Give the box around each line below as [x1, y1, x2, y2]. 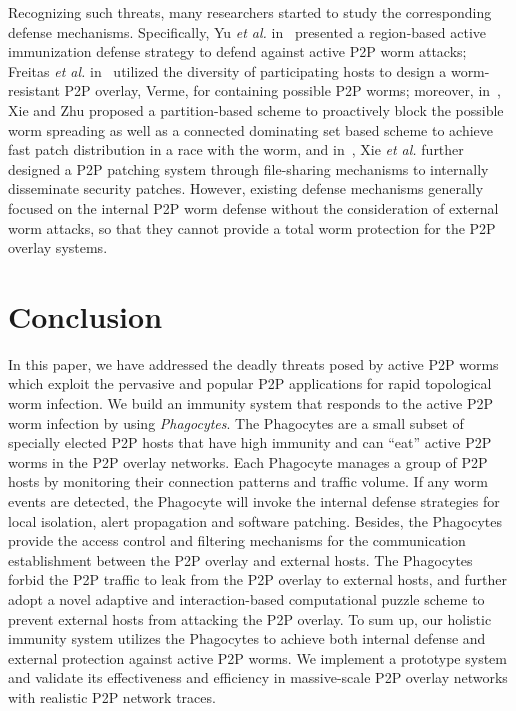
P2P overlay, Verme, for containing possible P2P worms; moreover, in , [64, 80, 502, 101]
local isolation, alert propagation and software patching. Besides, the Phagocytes [8, 510, 503, 531]
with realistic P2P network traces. [8, 686, 216, 707]
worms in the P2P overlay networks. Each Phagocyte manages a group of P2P [8, 451, 488, 472]
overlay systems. [8, 237, 108, 258]
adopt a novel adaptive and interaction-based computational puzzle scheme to [8, 588, 485, 609]
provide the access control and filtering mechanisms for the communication [8, 530, 466, 551]
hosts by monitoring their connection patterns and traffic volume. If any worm [8, 471, 488, 492]
